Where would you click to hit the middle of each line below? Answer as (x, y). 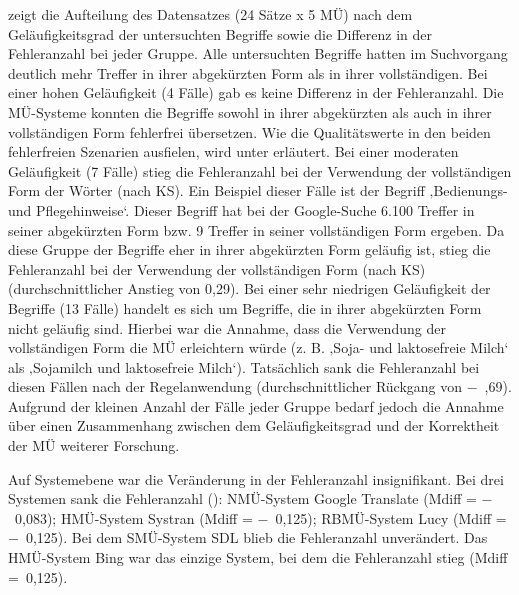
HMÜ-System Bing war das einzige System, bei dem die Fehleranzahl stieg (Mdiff (258, 557)
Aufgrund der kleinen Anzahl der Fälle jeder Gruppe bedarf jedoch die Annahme (256, 405)
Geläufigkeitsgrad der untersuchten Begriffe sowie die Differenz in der (220, 33)
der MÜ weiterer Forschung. (94, 445)
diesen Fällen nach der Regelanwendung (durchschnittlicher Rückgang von (235, 386)
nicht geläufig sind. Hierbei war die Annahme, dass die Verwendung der (227, 327)
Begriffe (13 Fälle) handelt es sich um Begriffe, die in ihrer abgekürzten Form (245, 307)
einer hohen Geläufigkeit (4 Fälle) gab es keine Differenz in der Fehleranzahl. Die (256, 92)
